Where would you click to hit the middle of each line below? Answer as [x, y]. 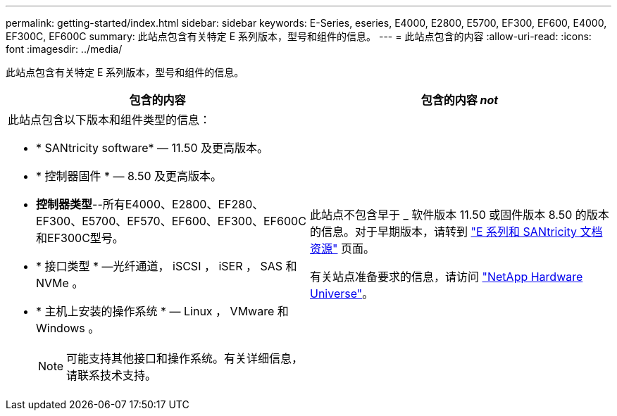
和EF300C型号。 [80, 238]
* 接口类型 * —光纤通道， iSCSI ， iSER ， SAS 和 [167, 266]
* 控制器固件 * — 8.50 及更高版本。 [129, 176]
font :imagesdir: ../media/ [64, 49]
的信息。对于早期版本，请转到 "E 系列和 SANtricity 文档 [456, 232]
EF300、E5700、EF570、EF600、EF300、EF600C [171, 221]
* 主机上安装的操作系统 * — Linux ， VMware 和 [162, 311]
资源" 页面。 [342, 248]
